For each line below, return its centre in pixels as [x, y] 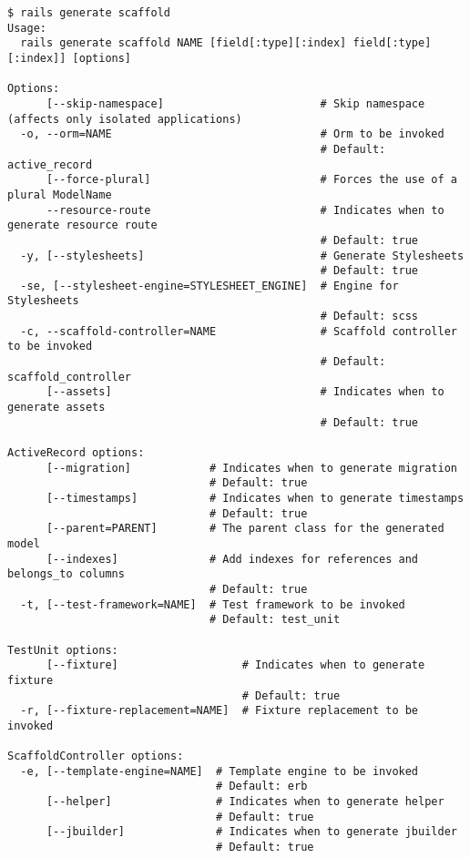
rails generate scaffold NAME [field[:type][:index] [184, 43]
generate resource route [82, 225]
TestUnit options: [63, 650]
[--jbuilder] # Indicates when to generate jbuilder [251, 832]
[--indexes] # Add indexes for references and [232, 559]
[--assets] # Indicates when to [245, 392]
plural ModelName [60, 194]
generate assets [56, 408]
